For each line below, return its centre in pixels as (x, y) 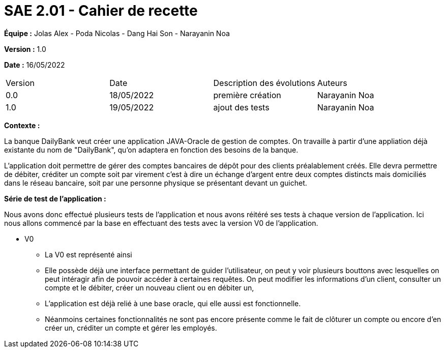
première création (247, 95)
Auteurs (332, 83)
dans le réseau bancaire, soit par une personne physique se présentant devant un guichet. (156, 183)
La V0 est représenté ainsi (88, 254)
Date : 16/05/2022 (35, 65)
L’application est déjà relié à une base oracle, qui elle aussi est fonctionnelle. (173, 303)
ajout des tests (241, 107)
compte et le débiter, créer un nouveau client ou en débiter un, (150, 287)
